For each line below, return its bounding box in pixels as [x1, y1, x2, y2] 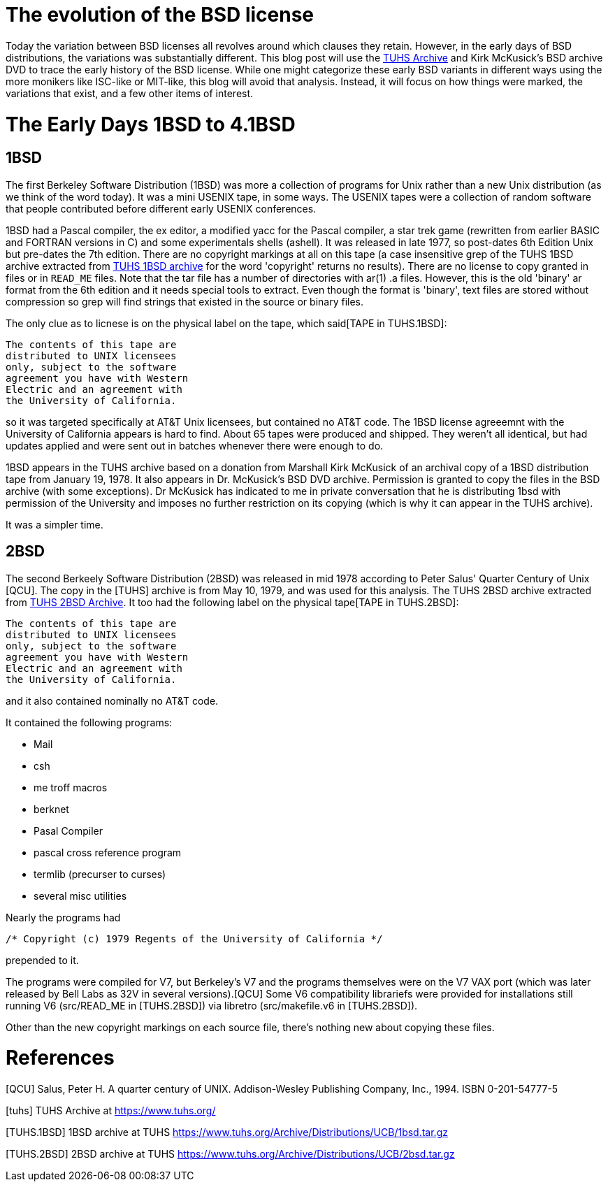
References [6, 1046, 115, 1070]
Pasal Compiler [34, 824, 103, 837]
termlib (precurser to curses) [34, 868, 166, 880]
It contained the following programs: [6, 716, 173, 728]
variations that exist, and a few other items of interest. [6, 87, 254, 99]
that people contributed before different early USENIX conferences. [6, 202, 317, 215]
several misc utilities [34, 889, 127, 902]
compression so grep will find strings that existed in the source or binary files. [6, 295, 364, 308]
